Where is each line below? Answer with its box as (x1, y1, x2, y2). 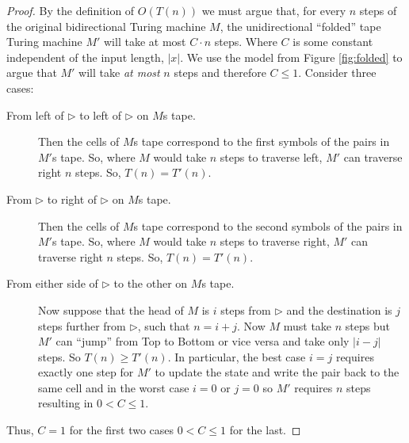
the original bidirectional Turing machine (6, 17, 206, 34)
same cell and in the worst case (38, 379, 189, 395)
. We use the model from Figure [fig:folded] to (180, 48, 403, 65)
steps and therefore (174, 64, 266, 81)
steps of (359, 2, 397, 18)
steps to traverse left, (220, 148, 323, 165)
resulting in (38, 395, 94, 411)
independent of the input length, (6, 48, 164, 65)
